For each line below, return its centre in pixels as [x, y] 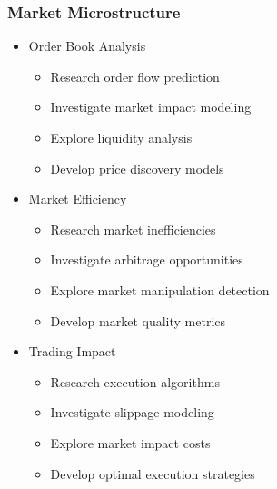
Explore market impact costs [130, 442]
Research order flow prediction [135, 76]
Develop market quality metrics [138, 320]
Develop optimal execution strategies [153, 473]
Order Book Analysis [87, 46]
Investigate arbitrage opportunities [147, 259]
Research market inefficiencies [133, 229]
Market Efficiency [78, 199]
